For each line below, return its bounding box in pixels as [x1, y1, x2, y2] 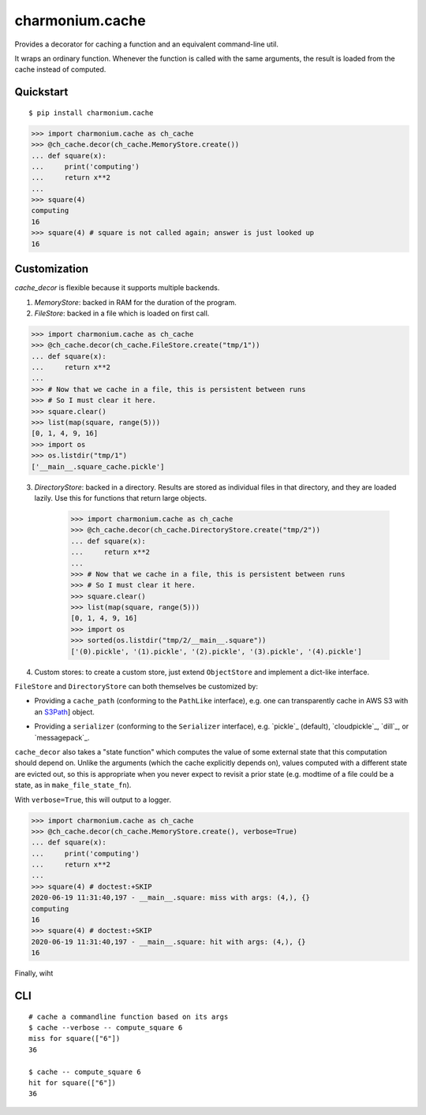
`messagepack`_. [34, 733, 90, 742]
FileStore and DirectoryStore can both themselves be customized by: [14, 682, 258, 691]
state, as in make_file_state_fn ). [14, 781, 132, 790]
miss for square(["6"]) [28, 1034, 121, 1043]
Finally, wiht [14, 968, 54, 978]
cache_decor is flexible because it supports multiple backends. [14, 283, 220, 293]
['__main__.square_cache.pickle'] [31, 462, 165, 471]
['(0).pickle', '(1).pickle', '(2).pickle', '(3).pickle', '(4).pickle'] [70, 647, 362, 656]
